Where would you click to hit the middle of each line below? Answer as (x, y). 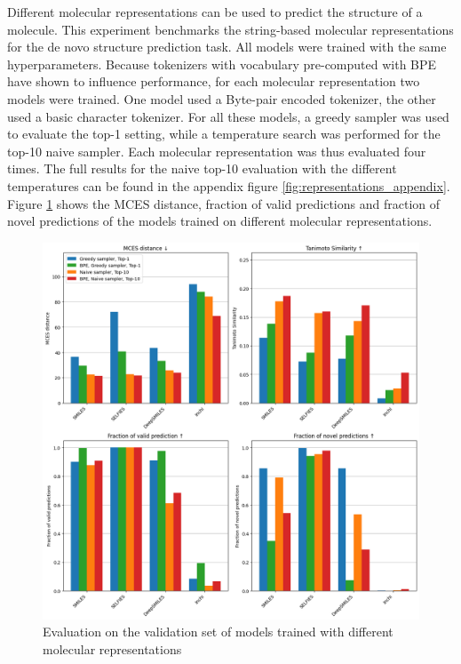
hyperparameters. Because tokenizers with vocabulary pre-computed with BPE (222, 64)
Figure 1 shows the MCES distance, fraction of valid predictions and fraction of (224, 203)
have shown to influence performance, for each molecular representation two (214, 81)
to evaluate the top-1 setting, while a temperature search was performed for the (224, 134)
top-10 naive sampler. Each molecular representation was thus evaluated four (217, 151)
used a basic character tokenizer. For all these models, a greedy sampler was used (228, 116)
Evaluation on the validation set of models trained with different (218, 632)
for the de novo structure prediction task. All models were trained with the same (227, 47)
